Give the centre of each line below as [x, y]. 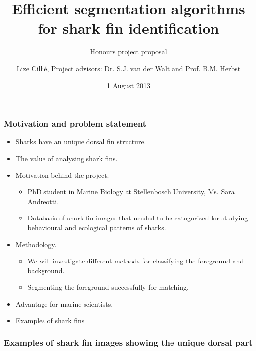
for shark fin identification [128, 28]
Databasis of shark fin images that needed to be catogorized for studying [138, 218]
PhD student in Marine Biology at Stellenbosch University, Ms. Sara [131, 192]
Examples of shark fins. [51, 320]
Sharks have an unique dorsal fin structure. [81, 142]
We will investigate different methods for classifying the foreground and [136, 261]
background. [46, 270]
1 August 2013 [128, 85]
